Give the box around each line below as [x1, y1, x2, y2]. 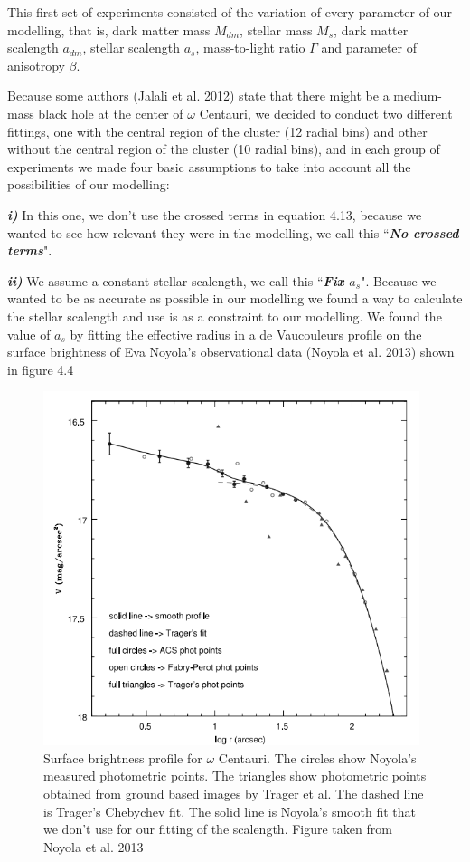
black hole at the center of [38, 103, 183, 122]
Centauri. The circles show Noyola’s [218, 748, 417, 767]
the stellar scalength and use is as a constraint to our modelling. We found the [7, 306, 442, 325]
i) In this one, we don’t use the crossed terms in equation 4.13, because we [7, 205, 422, 224]
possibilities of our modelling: [7, 175, 170, 194]
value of [7, 324, 51, 343]
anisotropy [7, 55, 65, 74]
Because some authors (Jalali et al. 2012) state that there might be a [7, 86, 390, 105]
